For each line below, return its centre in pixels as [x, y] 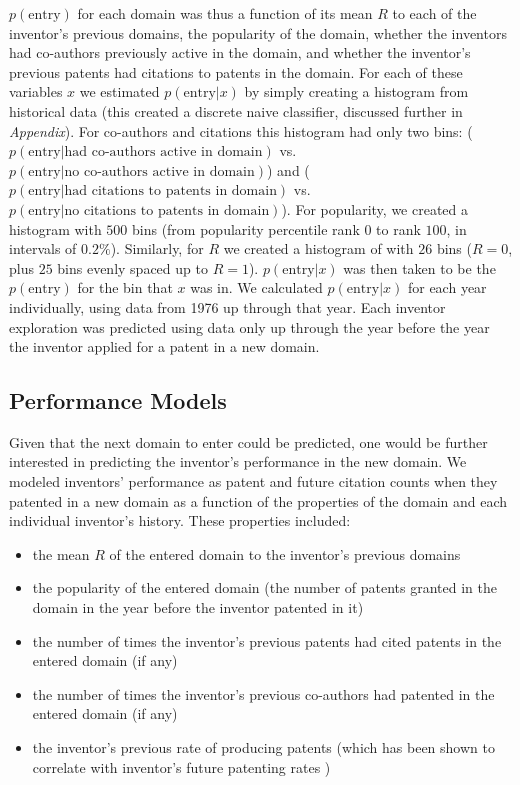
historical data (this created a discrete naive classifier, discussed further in [236, 110]
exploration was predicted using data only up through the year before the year [249, 326]
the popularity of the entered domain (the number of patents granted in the [265, 587]
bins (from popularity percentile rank [246, 228]
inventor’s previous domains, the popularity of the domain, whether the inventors [258, 32]
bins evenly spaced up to [132, 267]
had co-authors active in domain [163, 152]
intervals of [43, 248]
